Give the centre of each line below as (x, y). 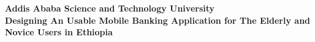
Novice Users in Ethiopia (59, 32)
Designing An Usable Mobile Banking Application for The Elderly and (158, 20)
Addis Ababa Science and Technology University (110, 8)
